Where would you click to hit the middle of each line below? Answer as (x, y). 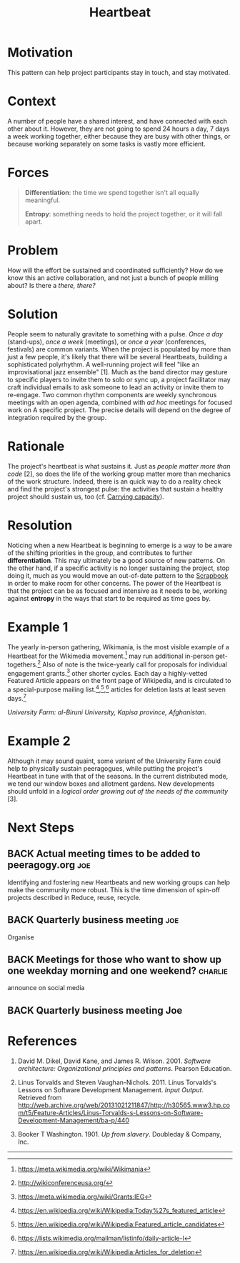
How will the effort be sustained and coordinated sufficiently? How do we (115, 270)
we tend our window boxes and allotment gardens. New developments (111, 784)
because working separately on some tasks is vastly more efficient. (106, 144)
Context (32, 101)
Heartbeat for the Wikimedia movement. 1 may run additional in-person (111, 655)
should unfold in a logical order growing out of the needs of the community (118, 791)
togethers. (22, 664)
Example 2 (39, 741)
